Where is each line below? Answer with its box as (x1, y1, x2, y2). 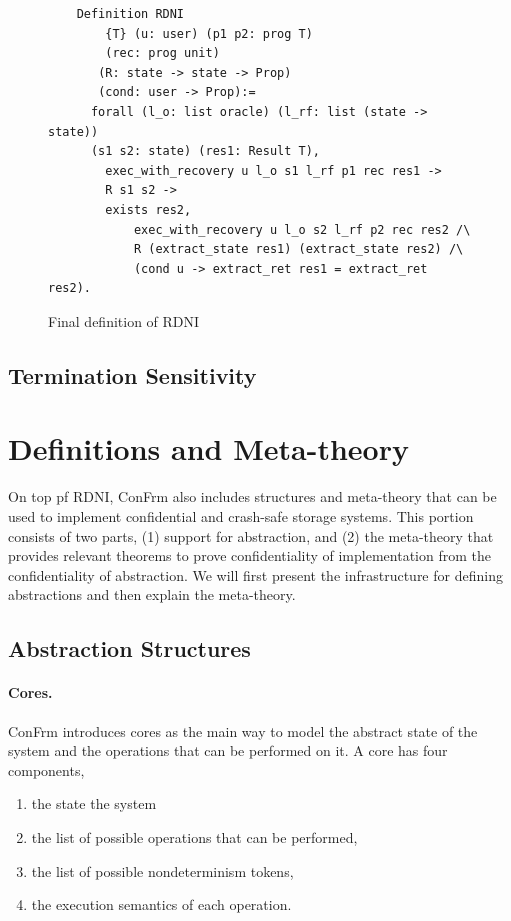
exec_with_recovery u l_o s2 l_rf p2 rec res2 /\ (133, 222, 471, 237)
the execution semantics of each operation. (31, 894, 292, 915)
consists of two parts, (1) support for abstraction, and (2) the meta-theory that (8, 525, 494, 546)
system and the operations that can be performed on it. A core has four (8, 740, 448, 761)
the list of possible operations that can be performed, (31, 826, 358, 847)
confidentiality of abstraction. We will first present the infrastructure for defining (8, 564, 503, 585)
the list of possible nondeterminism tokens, (31, 860, 294, 881)
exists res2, (105, 202, 192, 217)
